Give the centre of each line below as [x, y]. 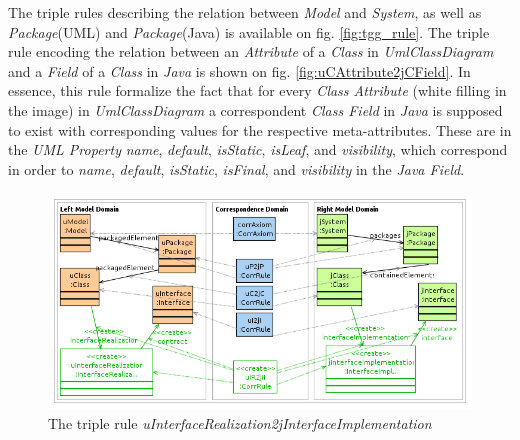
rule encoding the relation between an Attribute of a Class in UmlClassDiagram [251, 51]
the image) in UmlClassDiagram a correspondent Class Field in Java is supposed [255, 109]
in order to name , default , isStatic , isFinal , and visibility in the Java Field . [236, 168]
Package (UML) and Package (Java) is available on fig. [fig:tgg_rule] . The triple [249, 31]
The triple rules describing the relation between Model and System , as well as [245, 12]
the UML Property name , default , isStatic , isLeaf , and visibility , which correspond [258, 149]
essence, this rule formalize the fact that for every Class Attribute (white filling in [257, 90]
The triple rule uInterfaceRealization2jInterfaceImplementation [240, 422]
